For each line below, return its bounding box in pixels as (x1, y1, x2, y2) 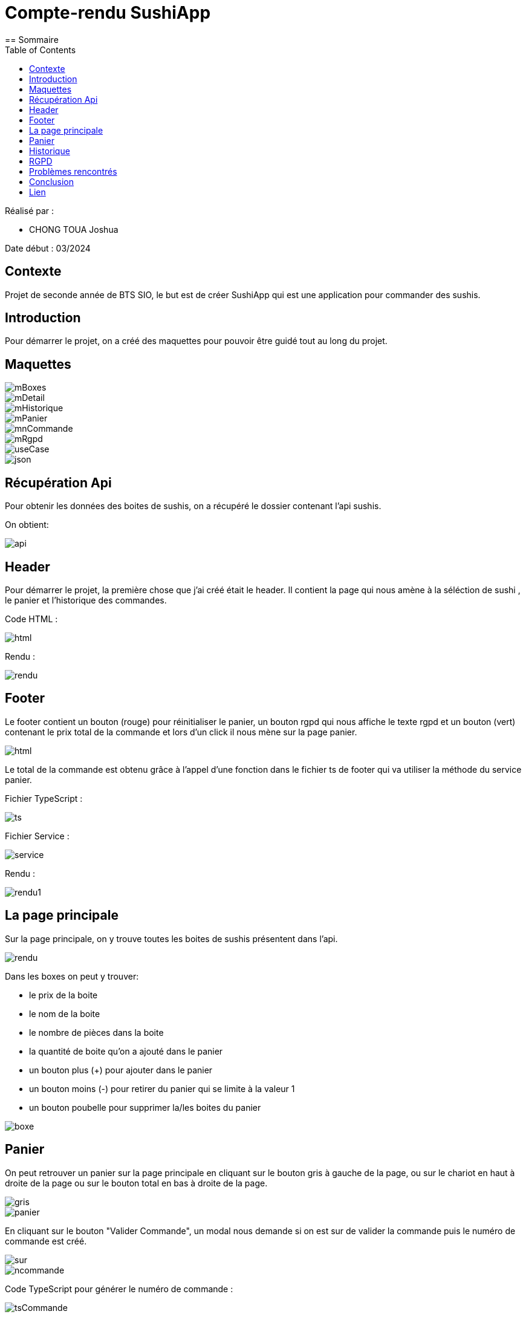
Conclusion (29, 176, 74, 187)
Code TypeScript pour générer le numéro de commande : (5, 1283, 233, 1294)
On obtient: (5, 519, 49, 530)
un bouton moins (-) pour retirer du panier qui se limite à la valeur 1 (29, 1083, 295, 1094)
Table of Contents (5, 44, 76, 55)
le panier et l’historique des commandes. (5, 594, 167, 605)
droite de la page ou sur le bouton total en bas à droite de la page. (5, 1177, 268, 1188)
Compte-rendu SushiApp (5, 2, 211, 23)
